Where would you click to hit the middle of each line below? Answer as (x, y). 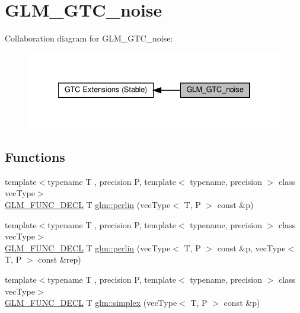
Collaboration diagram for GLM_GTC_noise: (89, 38)
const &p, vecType (251, 247)
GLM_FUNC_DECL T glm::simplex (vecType (91, 303)
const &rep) (60, 259)
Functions (35, 157)
